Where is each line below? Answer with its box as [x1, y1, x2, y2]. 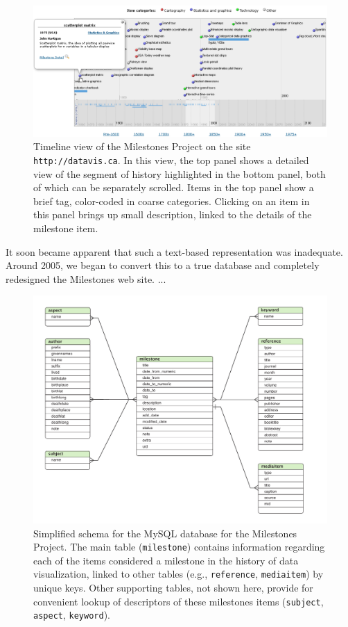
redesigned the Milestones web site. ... [6, 271, 166, 286]
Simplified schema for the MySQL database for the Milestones [33, 526, 297, 540]
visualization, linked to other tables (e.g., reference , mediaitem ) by [33, 567, 324, 581]
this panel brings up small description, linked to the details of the [33, 207, 312, 222]
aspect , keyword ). [33, 608, 110, 622]
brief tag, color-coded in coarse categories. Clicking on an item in [33, 193, 310, 208]
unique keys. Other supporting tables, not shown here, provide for [33, 580, 313, 595]
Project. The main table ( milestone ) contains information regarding [33, 539, 325, 554]
